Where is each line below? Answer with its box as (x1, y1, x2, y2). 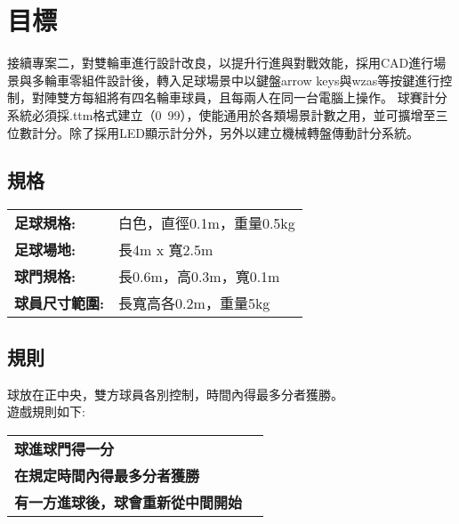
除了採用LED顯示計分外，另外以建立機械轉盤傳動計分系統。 (68, 123, 419, 141)
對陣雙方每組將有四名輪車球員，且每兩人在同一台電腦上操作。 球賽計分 (31, 88, 447, 107)
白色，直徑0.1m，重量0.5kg (118, 213, 295, 234)
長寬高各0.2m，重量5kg (118, 293, 270, 314)
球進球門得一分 (14, 438, 115, 459)
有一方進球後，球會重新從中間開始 (14, 491, 243, 512)
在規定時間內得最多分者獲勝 (14, 464, 200, 486)
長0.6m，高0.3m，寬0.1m (118, 266, 280, 287)
